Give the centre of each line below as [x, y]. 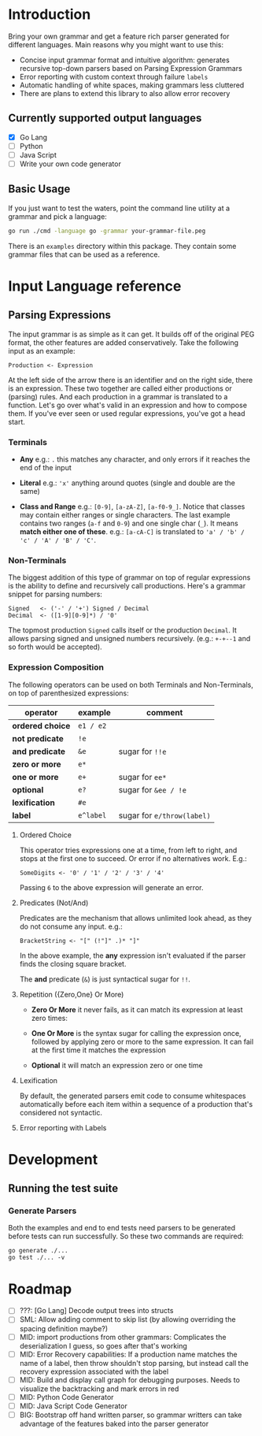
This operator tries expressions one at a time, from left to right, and [128, 850]
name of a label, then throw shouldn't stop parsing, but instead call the [134, 1363]
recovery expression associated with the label [94, 1371]
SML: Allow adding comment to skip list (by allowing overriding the [127, 1319]
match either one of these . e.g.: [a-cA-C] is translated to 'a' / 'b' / [132, 531]
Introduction [50, 15]
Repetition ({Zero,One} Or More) [72, 994]
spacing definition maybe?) [64, 1328]
